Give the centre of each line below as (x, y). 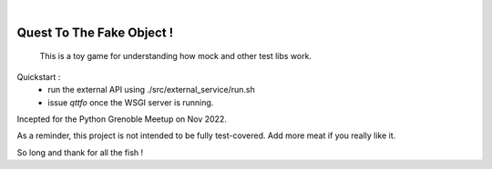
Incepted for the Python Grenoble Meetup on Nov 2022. (122, 119)
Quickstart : (39, 76)
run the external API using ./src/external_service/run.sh (151, 90)
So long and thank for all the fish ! (80, 152)
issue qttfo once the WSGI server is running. (131, 102)
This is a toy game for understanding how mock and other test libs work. (175, 56)
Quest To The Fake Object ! (95, 32)
